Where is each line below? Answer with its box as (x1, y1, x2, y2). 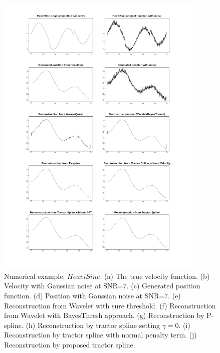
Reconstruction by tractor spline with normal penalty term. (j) (4, 329, 197, 340)
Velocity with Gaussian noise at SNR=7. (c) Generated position (4, 280, 200, 291)
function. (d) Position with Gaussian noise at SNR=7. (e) (4, 290, 181, 300)
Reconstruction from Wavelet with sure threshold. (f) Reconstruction (4, 300, 216, 310)
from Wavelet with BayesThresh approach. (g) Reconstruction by (4, 310, 204, 320)
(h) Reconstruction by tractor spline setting (26, 319, 160, 330)
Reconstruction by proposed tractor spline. (4, 339, 135, 349)
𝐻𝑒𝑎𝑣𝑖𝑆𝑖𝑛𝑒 (67, 273, 100, 280)
